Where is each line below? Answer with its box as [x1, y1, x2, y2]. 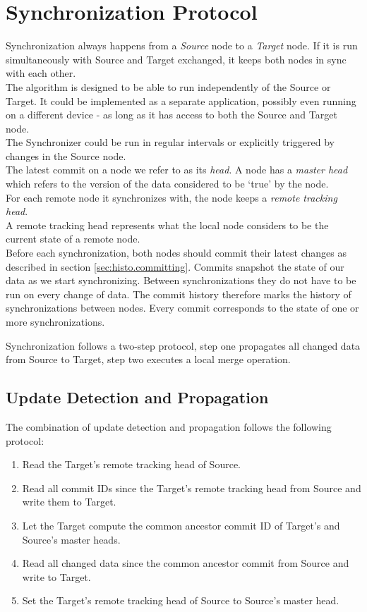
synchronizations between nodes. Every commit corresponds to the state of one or [6, 300, 359, 315]
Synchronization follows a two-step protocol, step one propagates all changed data [6, 338, 361, 353]
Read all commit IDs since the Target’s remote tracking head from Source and [22, 480, 361, 495]
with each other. [6, 66, 76, 80]
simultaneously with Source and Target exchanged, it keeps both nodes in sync [6, 51, 347, 66]
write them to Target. [22, 494, 116, 509]
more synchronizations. [6, 314, 105, 329]
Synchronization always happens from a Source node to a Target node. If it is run [6, 38, 358, 53]
